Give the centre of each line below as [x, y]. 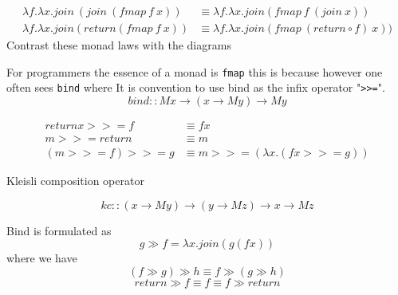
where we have [42, 258]
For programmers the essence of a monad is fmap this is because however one [195, 71]
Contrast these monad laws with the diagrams [119, 45]
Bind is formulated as [59, 230]
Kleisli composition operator [75, 181]
